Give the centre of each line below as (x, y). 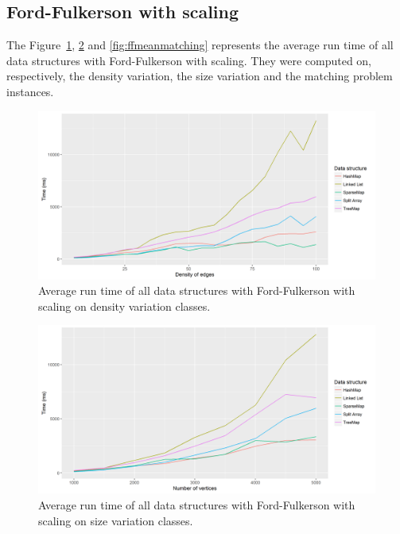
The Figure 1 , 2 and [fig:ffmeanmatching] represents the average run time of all (200, 45)
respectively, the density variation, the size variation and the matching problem (200, 76)
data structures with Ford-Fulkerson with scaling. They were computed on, (189, 60)
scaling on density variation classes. (124, 306)
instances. (30, 91)
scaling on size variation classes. (116, 520)
